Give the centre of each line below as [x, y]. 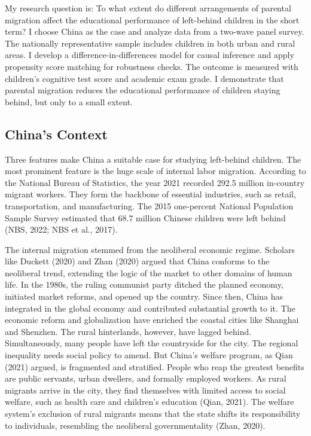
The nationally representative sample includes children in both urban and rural [150, 43]
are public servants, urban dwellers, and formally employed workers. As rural [146, 378]
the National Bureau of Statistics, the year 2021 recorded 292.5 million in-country [155, 182]
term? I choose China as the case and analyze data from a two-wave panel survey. [155, 31]
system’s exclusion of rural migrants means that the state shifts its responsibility [153, 414]
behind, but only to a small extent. [69, 101]
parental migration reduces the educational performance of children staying [143, 90]
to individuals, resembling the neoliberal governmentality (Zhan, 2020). [135, 425]
